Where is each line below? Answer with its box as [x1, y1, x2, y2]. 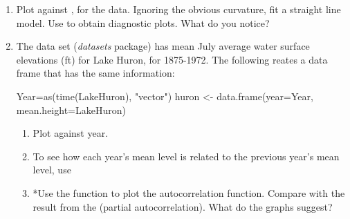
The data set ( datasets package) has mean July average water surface [16, 39, 310, 53]
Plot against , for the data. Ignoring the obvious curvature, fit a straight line [16, 2, 341, 16]
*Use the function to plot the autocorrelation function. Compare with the [33, 185, 345, 200]
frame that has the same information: [16, 66, 175, 80]
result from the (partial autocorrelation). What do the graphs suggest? [33, 199, 333, 213]
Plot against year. [33, 126, 109, 140]
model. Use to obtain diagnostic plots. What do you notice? [16, 15, 270, 30]
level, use [33, 162, 71, 177]
